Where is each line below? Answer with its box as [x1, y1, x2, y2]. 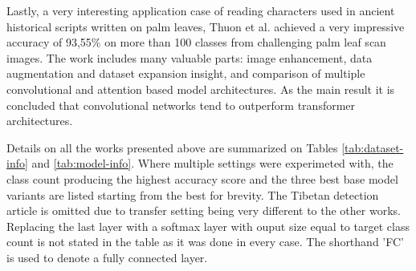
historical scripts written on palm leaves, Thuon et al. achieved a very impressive [6, 18, 405, 34]
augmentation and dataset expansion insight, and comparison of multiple [6, 65, 365, 82]
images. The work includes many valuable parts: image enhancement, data [6, 49, 373, 66]
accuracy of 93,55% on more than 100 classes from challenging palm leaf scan [6, 34, 386, 51]
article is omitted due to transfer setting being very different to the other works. [6, 202, 401, 219]
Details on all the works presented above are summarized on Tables [6, 139, 338, 156]
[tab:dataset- [341, 139, 404, 156]
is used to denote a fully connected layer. [6, 249, 208, 265]
